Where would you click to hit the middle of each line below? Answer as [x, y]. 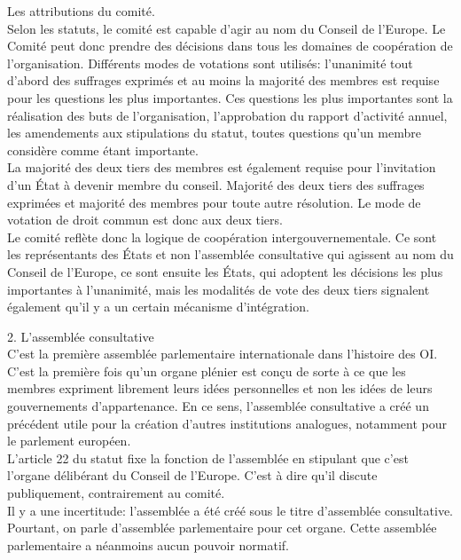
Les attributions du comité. [81, 11]
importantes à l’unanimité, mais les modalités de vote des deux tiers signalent [219, 289]
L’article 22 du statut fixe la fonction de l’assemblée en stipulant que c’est [208, 457]
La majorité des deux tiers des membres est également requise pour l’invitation [222, 167]
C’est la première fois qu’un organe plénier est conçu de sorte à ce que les [207, 371]
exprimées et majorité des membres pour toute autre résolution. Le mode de [214, 202]
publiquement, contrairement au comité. [116, 493]
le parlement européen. [69, 441]
